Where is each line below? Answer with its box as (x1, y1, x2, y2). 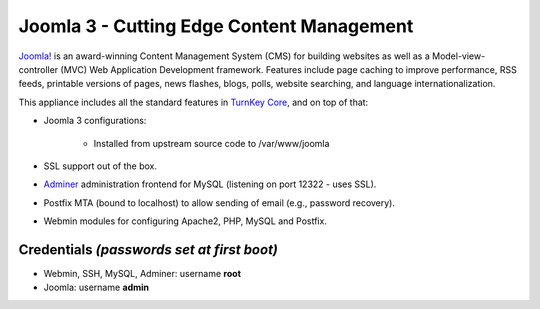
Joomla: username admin (43, 281, 150, 294)
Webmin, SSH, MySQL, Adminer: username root (43, 267, 242, 279)
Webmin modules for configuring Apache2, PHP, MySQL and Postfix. (43, 215, 327, 227)
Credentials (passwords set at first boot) (18, 241, 279, 258)
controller (18, 63, 59, 75)
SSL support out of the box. (43, 160, 158, 172)
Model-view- (431, 50, 486, 62)
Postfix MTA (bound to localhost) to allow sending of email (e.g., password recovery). (43, 196, 395, 209)
